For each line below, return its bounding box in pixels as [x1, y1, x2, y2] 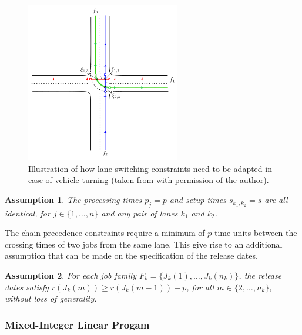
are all [264, 193, 288, 205]
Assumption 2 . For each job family [5, 269, 137, 281]
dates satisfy [5, 280, 49, 293]
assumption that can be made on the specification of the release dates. [5, 249, 258, 262]
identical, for [5, 207, 51, 219]
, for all [186, 280, 214, 293]
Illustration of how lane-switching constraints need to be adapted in [28, 162, 272, 174]
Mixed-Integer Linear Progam [5, 317, 150, 331]
